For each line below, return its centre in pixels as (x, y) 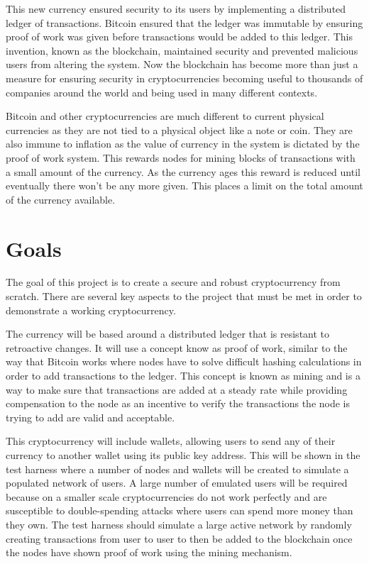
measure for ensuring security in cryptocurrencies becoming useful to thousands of (184, 78)
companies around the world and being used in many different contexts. (162, 92)
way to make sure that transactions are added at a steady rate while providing (177, 389)
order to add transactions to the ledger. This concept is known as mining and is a (183, 375)
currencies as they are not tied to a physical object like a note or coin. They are (179, 129)
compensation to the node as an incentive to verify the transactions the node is (178, 403)
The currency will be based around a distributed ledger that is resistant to (168, 334)
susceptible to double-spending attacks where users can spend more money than (180, 510)
